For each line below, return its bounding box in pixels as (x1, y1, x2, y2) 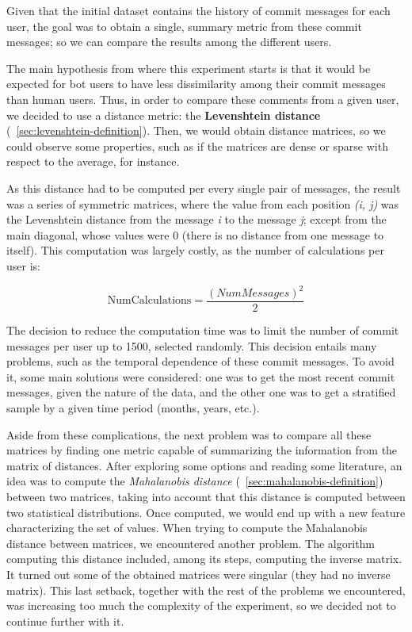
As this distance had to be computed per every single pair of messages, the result (6, 179, 401, 196)
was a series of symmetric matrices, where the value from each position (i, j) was (6, 195, 399, 212)
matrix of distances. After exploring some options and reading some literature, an (6, 457, 402, 473)
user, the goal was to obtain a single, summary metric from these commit (6, 17, 362, 34)
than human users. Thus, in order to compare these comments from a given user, (6, 90, 399, 107)
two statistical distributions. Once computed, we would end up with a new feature (6, 504, 406, 520)
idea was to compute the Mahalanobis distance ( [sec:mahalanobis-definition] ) (6, 473, 383, 489)
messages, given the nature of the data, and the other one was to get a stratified (6, 384, 396, 400)
